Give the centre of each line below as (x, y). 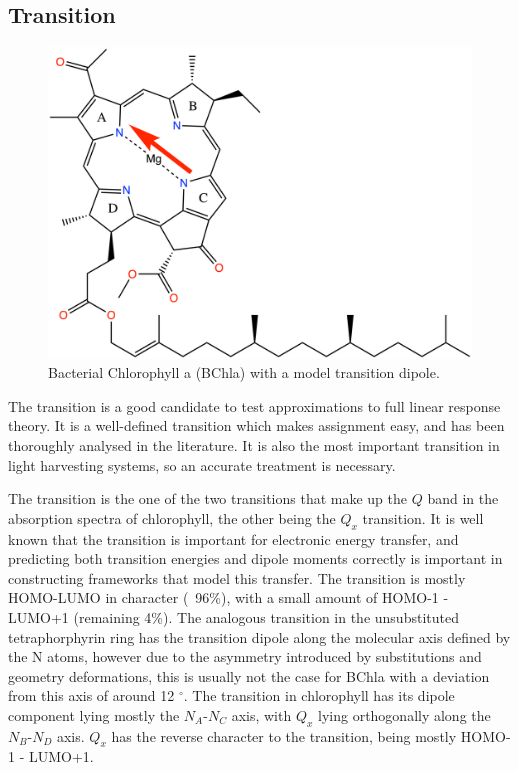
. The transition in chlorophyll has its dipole (319, 695)
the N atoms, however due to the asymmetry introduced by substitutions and (245, 656)
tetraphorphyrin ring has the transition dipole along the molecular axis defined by (259, 636)
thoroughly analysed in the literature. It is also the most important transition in (254, 444)
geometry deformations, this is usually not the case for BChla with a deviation (249, 675)
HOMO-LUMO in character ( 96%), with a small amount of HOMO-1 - (228, 597)
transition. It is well (423, 517)
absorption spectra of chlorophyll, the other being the (172, 517)
